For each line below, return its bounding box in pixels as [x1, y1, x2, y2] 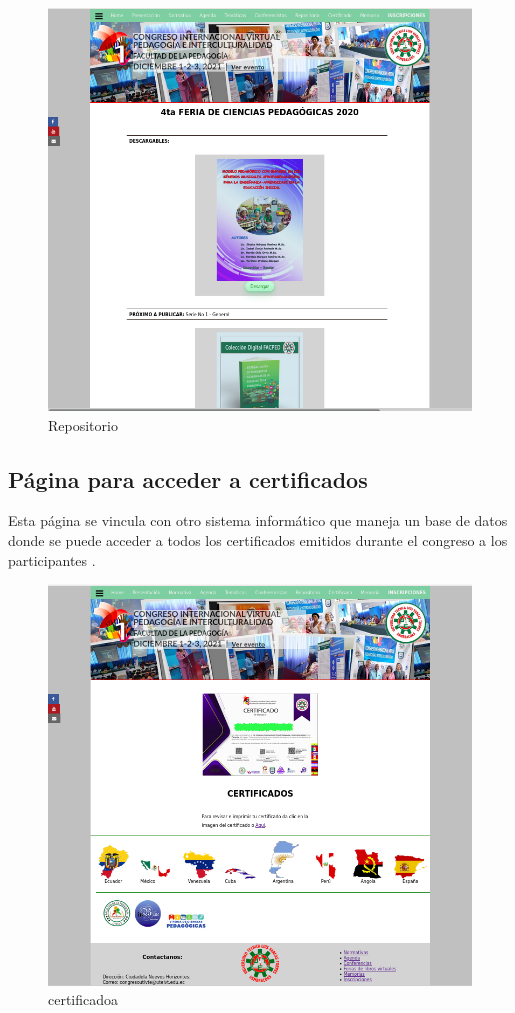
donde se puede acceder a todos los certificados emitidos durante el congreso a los [8, 529, 508, 550]
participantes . [8, 549, 96, 570]
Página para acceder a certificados [8, 463, 368, 494]
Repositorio [48, 414, 118, 435]
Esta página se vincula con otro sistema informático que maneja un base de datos [8, 510, 508, 531]
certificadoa [48, 989, 119, 1010]
